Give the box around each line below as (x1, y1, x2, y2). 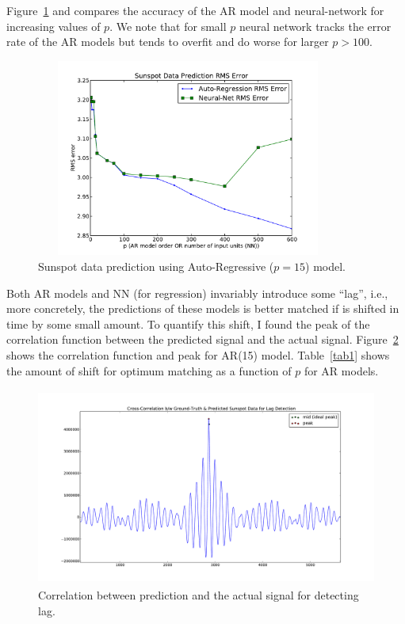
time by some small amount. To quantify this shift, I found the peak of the (6, 315, 370, 332)
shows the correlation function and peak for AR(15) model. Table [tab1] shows (6, 347, 390, 363)
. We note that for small (109, 17, 227, 34)
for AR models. (304, 362, 379, 379)
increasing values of (6, 17, 101, 34)
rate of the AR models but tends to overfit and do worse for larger (6, 33, 329, 50)
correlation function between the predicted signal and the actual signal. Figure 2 (6, 331, 399, 348)
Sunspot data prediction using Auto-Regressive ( (38, 258, 274, 275)
